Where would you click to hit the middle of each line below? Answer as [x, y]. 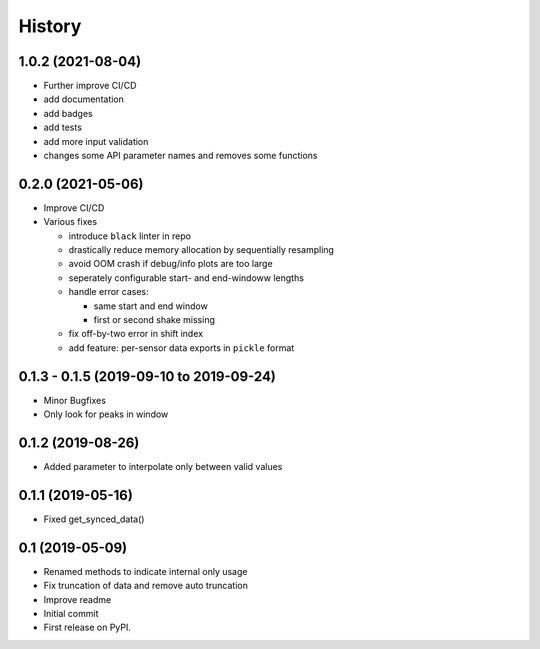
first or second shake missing [154, 320]
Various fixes [70, 222]
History [50, 26]
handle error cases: [108, 292]
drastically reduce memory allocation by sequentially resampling [201, 250]
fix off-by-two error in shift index [136, 334]
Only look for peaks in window [106, 414]
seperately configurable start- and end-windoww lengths [186, 277]
